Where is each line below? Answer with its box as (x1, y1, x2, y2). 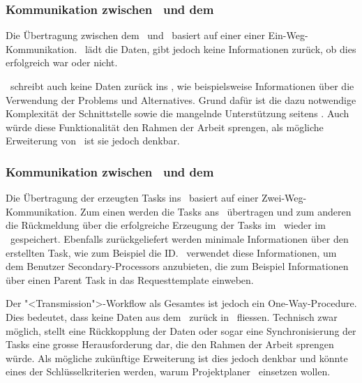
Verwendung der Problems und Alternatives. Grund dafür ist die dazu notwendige (6, 92, 356, 107)
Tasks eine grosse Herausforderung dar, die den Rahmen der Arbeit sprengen (6, 337, 334, 352)
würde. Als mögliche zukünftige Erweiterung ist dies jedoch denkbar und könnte (6, 350, 348, 365)
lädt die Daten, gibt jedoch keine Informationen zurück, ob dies (84, 41, 356, 56)
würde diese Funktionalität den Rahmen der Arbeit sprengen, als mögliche (6, 119, 324, 134)
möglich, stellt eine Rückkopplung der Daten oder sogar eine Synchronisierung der (6, 323, 356, 338)
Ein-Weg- (268, 28, 308, 43)
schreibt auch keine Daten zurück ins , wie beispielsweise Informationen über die (10, 79, 354, 93)
